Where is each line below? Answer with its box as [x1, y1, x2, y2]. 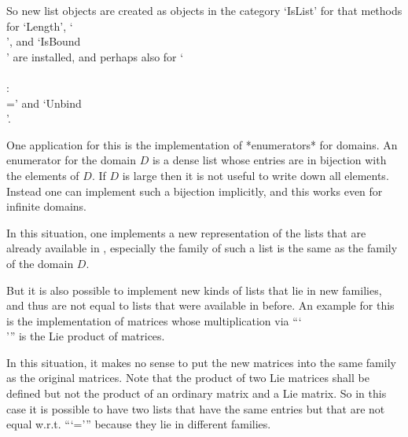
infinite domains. [6, 198, 86, 215]
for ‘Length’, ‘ [6, 17, 73, 34]
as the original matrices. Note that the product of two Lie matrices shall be [6, 369, 369, 386]
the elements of [6, 167, 79, 183]
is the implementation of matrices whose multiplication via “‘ [6, 312, 302, 329]
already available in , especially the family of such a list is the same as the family [6, 240, 398, 256]
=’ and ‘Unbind [6, 94, 82, 111]
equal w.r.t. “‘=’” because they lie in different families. [6, 416, 271, 432]
